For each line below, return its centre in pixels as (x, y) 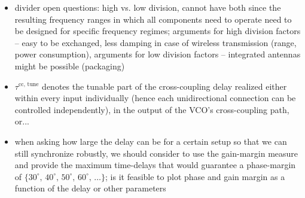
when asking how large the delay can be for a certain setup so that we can (151, 141)
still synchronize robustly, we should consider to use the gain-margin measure (156, 153)
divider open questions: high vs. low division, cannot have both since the (148, 7)
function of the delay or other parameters (90, 188)
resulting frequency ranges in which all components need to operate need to (153, 19)
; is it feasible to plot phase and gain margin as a (195, 176)
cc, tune (28, 85)
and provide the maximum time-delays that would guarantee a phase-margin (155, 165)
